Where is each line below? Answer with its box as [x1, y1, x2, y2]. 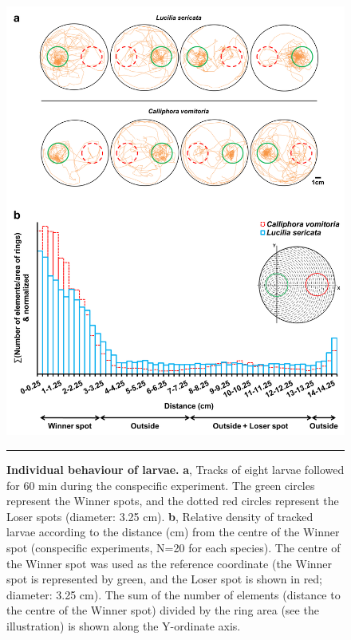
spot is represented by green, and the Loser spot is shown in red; [6, 571, 323, 587]
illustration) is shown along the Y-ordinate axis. [6, 617, 241, 634]
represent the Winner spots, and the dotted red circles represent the [6, 492, 339, 509]
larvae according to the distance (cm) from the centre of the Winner [6, 523, 340, 540]
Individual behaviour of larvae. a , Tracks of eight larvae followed [6, 460, 345, 477]
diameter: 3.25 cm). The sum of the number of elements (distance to [6, 586, 341, 602]
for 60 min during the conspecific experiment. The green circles [6, 476, 315, 493]
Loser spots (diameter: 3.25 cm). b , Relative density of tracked [6, 508, 314, 524]
